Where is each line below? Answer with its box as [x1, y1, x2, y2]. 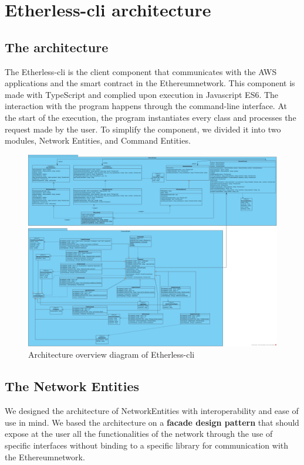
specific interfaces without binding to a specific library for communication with [5, 439, 289, 452]
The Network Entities [5, 377, 140, 395]
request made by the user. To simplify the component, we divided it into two [5, 123, 281, 135]
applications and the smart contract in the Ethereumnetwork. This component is [5, 77, 295, 89]
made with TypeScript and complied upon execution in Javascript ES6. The [5, 88, 279, 100]
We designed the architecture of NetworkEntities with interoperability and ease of [5, 405, 299, 417]
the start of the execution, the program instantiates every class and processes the [5, 111, 296, 123]
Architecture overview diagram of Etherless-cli [28, 348, 195, 361]
